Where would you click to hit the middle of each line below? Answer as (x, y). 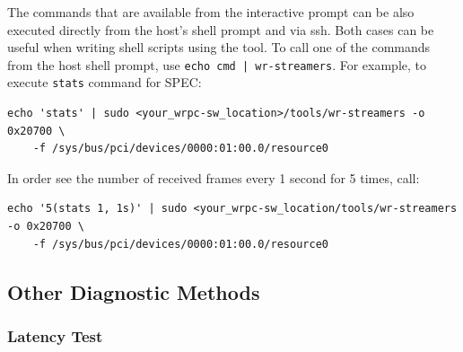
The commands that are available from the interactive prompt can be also (211, 12)
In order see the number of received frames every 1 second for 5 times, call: (214, 177)
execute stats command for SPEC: (105, 82)
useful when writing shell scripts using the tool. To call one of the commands (219, 47)
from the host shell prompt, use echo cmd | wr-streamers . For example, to (217, 64)
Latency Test (55, 335)
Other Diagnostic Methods (134, 291)
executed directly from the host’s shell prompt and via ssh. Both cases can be (221, 29)
